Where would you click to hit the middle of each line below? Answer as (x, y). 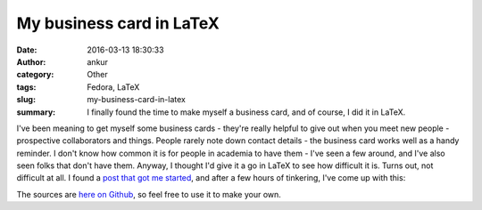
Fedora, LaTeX (113, 87)
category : (35, 75)
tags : (26, 87)
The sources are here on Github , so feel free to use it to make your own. (149, 194)
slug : (26, 100)
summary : (36, 112)
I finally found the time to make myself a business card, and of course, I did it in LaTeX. (246, 112)
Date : (27, 50)
